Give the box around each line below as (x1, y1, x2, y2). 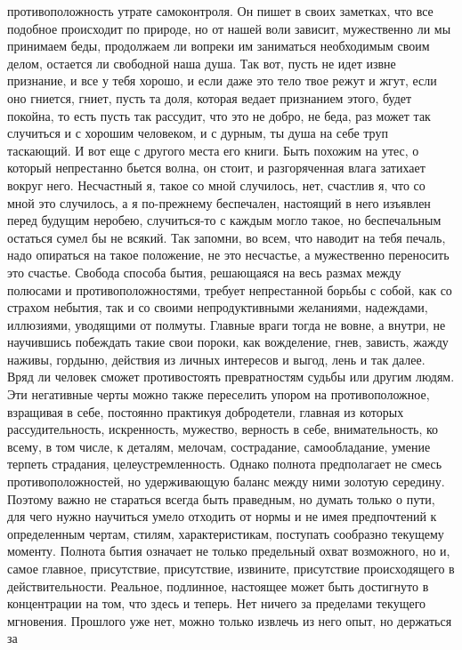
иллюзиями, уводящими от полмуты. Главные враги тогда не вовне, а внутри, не (7, 315, 446, 333)
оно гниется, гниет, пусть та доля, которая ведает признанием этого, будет (7, 88, 412, 107)
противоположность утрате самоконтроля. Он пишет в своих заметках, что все (7, 2, 434, 20)
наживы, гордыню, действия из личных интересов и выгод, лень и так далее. (7, 349, 426, 368)
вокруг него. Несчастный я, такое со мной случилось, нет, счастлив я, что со (7, 175, 426, 194)
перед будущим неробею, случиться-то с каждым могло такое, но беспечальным (7, 211, 442, 229)
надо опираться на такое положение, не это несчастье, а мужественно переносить (7, 245, 450, 264)
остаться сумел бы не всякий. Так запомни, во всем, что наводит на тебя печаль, (7, 228, 446, 246)
